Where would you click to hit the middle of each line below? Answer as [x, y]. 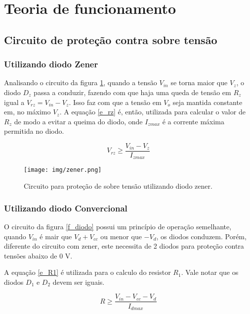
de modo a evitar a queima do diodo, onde [78, 121]
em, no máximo [27, 112]
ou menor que [121, 236]
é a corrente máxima [193, 121]
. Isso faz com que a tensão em [115, 102]
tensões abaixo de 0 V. [38, 255]
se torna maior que [199, 82]
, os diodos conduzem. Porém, [201, 236]
